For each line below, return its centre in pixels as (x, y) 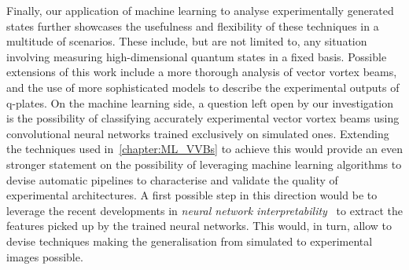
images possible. (45, 256)
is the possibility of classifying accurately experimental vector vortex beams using (203, 118)
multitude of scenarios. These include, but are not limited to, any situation (187, 41)
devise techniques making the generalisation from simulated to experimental (190, 241)
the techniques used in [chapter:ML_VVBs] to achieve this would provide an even (204, 149)
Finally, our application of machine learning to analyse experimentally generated (200, 10)
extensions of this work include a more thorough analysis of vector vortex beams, (202, 72)
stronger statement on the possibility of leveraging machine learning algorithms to (204, 164)
